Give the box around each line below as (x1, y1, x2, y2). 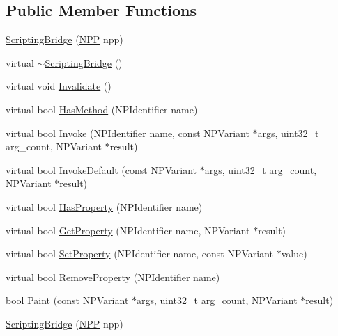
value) (281, 246, 307, 261)
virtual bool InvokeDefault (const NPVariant (6, 162, 197, 177)
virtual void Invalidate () (6, 79, 112, 93)
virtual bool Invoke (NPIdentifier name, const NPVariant (6, 125, 249, 140)
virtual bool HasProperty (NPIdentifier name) (6, 199, 203, 214)
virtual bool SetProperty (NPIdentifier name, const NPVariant (6, 246, 273, 261)
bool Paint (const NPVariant (6, 293, 129, 307)
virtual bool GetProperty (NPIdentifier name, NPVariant (6, 223, 250, 237)
